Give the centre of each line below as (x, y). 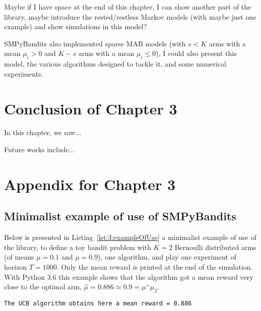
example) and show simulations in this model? (76, 26)
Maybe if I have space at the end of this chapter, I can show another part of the (128, 7)
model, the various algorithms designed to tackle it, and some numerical (115, 64)
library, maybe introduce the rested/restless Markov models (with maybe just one (130, 16)
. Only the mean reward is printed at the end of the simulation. (155, 267)
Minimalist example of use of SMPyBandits (120, 216)
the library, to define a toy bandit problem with (78, 247)
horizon (16, 267)
